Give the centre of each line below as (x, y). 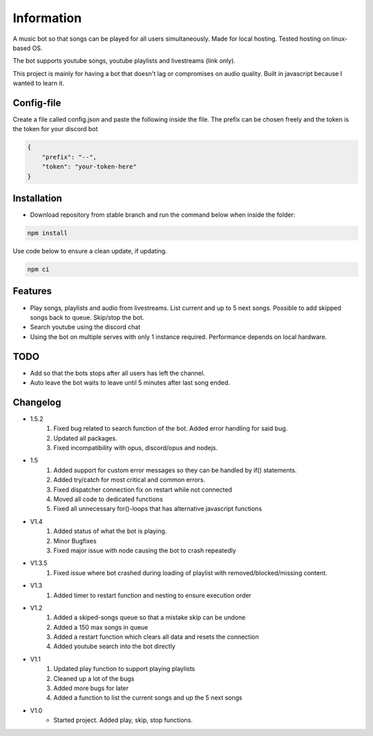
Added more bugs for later (91, 688)
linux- (339, 39)
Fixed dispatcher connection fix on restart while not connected (143, 490)
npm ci (38, 270)
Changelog (37, 402)
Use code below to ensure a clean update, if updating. (90, 251)
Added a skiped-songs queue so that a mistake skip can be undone (150, 617)
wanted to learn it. (39, 84)
